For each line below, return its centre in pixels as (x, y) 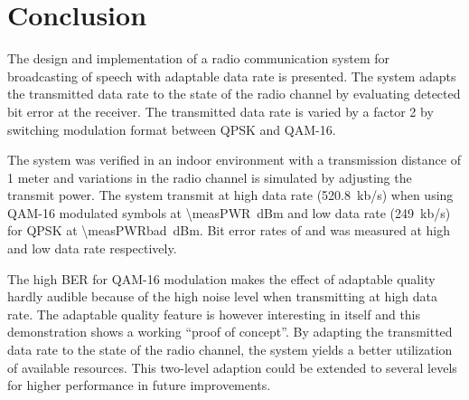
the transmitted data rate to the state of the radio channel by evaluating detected (234, 94)
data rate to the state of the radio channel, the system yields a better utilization (230, 350)
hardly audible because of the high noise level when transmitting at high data (222, 296)
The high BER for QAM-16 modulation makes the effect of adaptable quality (221, 278)
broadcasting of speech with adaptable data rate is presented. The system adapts (232, 76)
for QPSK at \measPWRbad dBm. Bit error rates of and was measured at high (229, 230)
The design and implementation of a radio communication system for (199, 58)
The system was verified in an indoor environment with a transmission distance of (234, 160)
